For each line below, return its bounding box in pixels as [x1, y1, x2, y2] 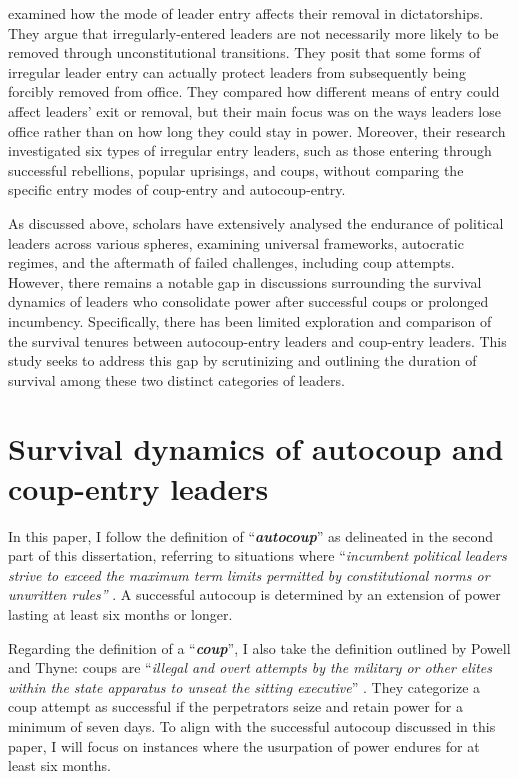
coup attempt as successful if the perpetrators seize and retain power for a [8, 696, 463, 717]
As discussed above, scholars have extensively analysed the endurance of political [8, 212, 504, 233]
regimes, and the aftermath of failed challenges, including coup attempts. [8, 252, 455, 273]
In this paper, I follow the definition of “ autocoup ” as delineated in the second [8, 525, 494, 546]
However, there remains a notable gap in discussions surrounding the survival [8, 271, 482, 292]
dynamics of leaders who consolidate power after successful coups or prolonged [8, 291, 489, 312]
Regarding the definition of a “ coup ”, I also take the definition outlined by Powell [8, 637, 511, 658]
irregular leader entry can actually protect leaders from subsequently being [8, 61, 466, 82]
